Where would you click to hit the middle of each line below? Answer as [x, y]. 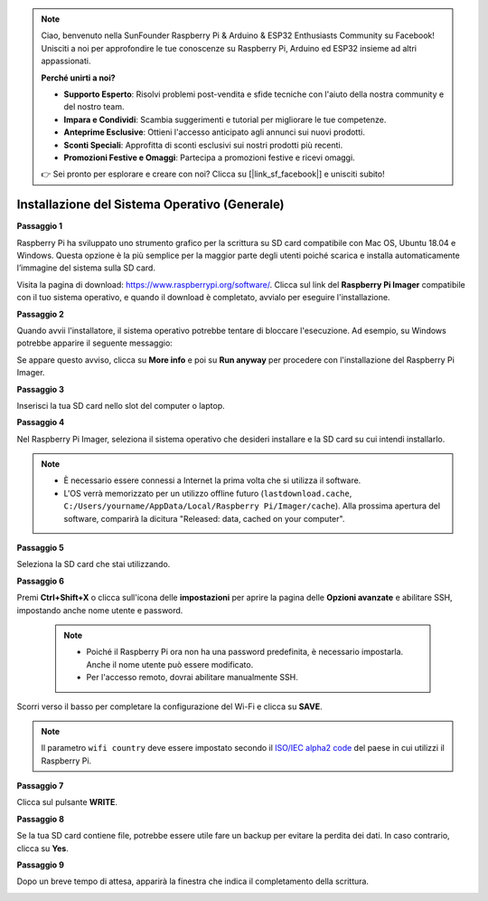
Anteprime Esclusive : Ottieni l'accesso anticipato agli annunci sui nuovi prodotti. [214, 132]
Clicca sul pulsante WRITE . [67, 802]
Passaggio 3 [41, 389]
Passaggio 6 [41, 581]
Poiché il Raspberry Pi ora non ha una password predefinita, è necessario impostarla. [245, 652]
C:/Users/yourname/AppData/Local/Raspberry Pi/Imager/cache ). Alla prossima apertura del [252, 506]
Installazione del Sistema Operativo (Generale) [150, 205]
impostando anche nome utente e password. [100, 610]
